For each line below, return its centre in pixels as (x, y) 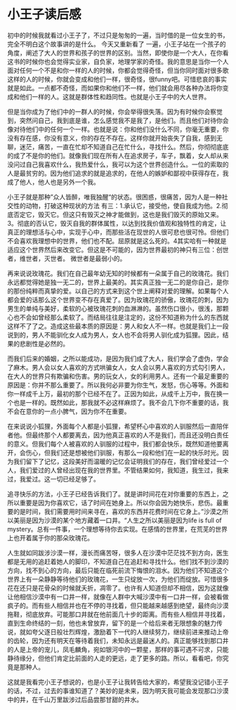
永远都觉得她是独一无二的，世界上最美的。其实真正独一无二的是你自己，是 (115, 282)
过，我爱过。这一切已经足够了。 (53, 479)
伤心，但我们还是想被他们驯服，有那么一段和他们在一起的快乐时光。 (124, 452)
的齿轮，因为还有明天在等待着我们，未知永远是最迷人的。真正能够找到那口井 (118, 640)
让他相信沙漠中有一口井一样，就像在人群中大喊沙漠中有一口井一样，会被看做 (118, 596)
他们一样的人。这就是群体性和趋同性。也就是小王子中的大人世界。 (115, 96)
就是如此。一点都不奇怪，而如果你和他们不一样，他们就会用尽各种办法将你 (115, 88)
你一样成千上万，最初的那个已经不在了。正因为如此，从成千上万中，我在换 (115, 394)
